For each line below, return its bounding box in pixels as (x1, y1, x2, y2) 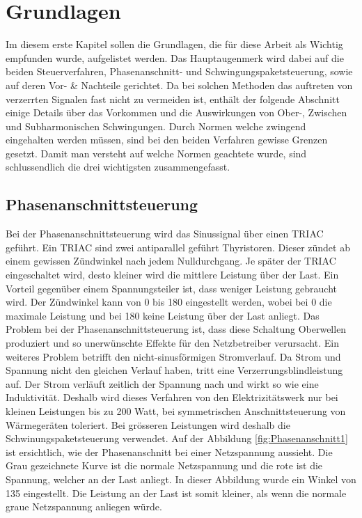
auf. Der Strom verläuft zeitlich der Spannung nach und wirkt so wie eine (6, 376, 319, 391)
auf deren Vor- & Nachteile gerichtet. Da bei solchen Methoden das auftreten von (6, 77, 353, 92)
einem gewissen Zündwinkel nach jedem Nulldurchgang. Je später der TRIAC (6, 253, 336, 268)
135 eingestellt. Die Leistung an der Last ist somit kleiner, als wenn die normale (6, 485, 347, 500)
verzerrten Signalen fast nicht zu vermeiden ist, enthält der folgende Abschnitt (6, 91, 340, 106)
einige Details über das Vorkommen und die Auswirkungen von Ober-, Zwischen (6, 105, 347, 120)
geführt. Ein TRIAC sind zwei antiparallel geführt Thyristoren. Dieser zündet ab (6, 240, 350, 254)
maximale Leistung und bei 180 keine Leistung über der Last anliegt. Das (6, 308, 320, 322)
